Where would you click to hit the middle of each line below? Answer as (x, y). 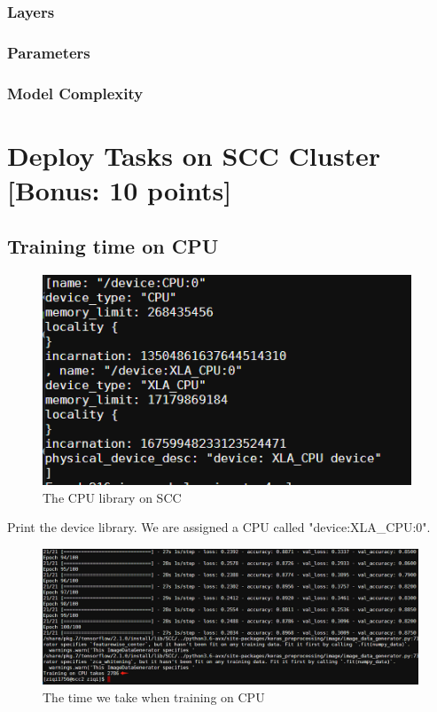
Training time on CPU (113, 246)
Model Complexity (75, 93)
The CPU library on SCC (112, 497)
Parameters (49, 52)
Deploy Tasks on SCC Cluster (194, 155)
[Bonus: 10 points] (120, 189)
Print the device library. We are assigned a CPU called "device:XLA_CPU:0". (219, 527)
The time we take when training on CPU (154, 696)
